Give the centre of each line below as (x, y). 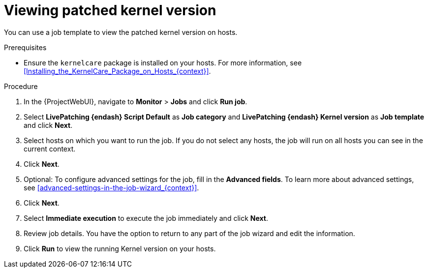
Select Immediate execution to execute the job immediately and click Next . (146, 218)
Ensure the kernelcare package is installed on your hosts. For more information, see (163, 62)
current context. (50, 149)
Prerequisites (25, 47)
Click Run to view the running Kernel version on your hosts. (120, 248)
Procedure (21, 86)
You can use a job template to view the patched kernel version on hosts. (121, 32)
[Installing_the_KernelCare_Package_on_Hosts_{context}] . (117, 71)
